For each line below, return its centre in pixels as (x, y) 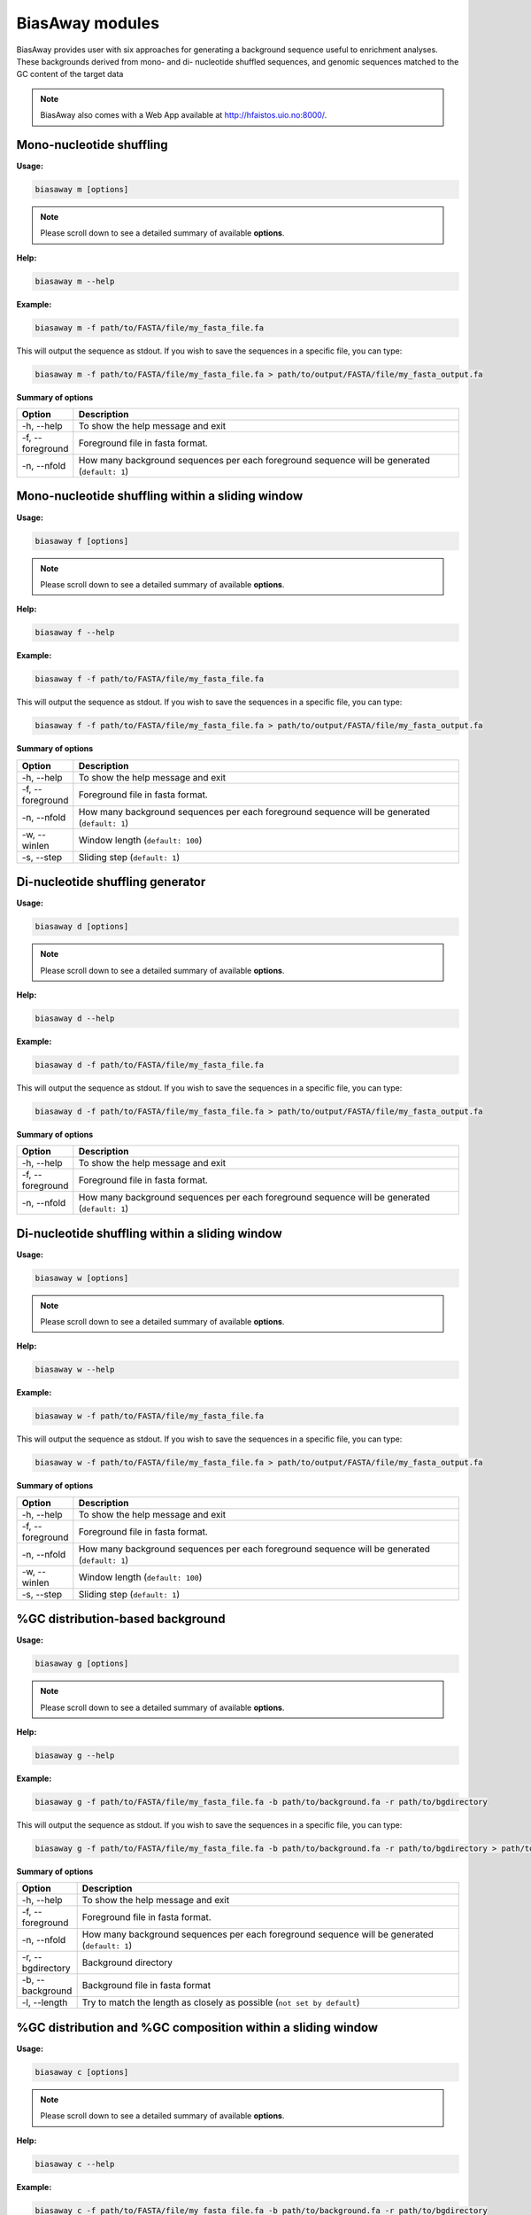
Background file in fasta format (146, 1986)
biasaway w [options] (82, 1278)
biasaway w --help (75, 1370)
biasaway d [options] (82, 927)
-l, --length (45, 2002)
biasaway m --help (75, 281)
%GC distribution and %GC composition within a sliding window (197, 2028)
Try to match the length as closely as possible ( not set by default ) (221, 2002)
